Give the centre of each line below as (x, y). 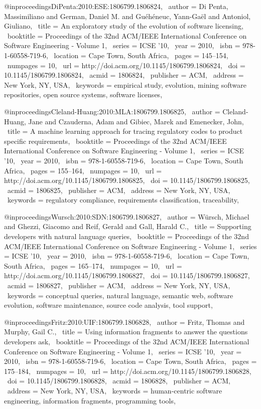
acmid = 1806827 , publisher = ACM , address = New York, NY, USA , (119, 285)
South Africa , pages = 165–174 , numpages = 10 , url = (93, 265)
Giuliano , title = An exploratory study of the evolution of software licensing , (124, 26)
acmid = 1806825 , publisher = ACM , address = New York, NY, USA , (119, 190)
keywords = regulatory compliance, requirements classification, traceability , (123, 200)
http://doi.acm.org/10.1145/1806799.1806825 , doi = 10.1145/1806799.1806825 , (127, 180)
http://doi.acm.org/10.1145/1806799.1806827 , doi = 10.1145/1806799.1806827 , (127, 275)
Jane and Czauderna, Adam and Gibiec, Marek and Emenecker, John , (136, 121)
